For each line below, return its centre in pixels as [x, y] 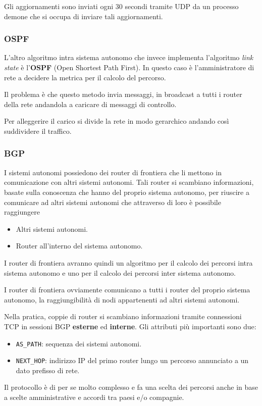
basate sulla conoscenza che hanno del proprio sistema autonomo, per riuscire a [127, 192]
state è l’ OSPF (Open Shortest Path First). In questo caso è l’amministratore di [129, 67]
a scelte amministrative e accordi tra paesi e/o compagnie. [94, 397]
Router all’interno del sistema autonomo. [79, 246]
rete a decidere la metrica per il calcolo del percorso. [85, 77]
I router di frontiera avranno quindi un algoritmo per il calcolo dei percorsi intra [128, 262]
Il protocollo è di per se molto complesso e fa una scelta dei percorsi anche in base [131, 387]
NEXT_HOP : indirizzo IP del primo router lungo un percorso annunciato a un [132, 360]
